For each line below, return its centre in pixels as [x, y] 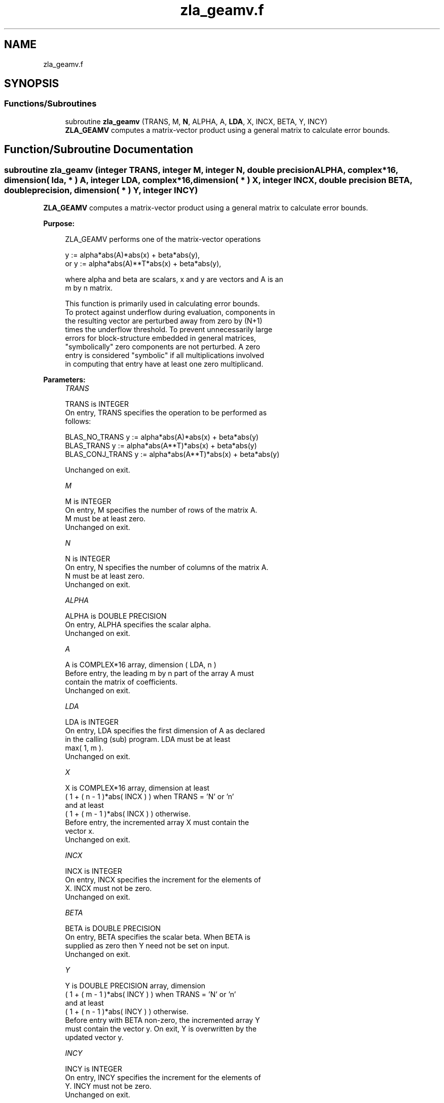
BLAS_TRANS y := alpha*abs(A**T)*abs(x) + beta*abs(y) [161, 446]
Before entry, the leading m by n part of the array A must [159, 673]
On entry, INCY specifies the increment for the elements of [163, 1078]
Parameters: [64, 380]
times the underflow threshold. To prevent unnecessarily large [169, 330]
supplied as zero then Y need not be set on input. [147, 946]
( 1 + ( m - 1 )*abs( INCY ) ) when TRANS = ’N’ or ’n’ [151, 994]
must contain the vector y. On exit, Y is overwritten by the [161, 1029]
